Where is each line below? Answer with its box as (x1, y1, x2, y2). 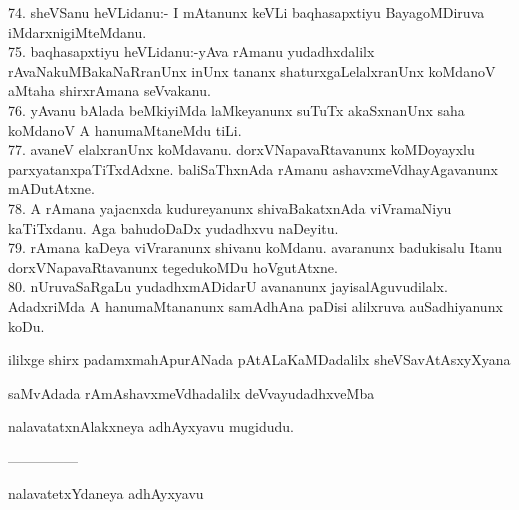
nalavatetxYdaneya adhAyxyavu (8, 483, 204, 504)
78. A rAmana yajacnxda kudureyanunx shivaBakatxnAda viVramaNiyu (8, 197, 452, 218)
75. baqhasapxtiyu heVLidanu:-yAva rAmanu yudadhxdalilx (8, 41, 375, 62)
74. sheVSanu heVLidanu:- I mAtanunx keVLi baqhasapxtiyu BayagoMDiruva (8, 2, 485, 22)
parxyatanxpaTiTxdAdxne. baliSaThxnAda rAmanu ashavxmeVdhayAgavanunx (8, 158, 498, 179)
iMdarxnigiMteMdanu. (8, 21, 147, 42)
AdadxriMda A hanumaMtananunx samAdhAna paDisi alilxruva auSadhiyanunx (8, 295, 503, 316)
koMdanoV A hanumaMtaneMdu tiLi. (8, 119, 242, 140)
